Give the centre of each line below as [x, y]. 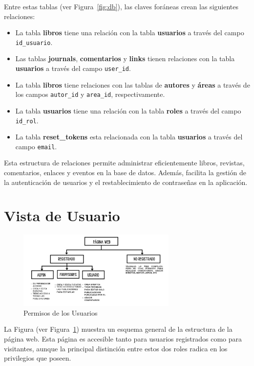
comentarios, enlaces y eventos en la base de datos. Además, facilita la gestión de [125, 172]
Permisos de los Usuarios [61, 312]
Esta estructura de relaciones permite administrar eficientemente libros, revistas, [124, 163]
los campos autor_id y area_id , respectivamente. [90, 94]
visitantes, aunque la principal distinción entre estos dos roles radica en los [116, 348]
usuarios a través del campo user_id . [73, 68]
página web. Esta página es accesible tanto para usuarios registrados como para [123, 338]
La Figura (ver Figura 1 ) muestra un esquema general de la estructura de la [118, 329]
